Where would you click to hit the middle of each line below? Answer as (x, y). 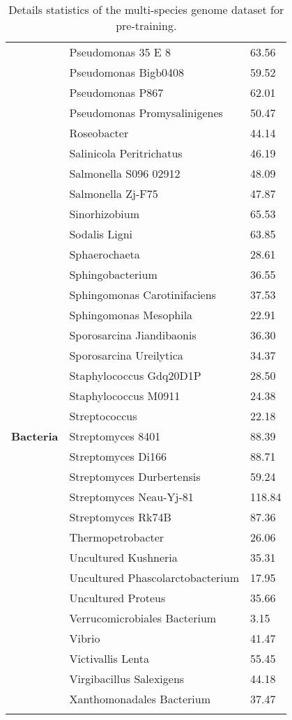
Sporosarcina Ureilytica (126, 355)
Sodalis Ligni (101, 234)
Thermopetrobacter (117, 537)
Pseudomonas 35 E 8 (120, 52)
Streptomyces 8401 (115, 436)
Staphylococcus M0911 (125, 396)
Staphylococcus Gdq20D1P (135, 375)
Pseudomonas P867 (116, 92)
